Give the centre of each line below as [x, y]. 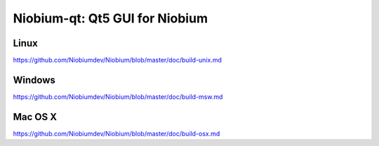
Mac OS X [35, 117]
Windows [34, 80]
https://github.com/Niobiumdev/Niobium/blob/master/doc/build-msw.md [118, 97]
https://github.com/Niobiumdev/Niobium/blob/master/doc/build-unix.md [118, 60]
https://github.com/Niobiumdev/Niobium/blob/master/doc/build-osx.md [117, 133]
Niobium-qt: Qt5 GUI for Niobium [111, 18]
